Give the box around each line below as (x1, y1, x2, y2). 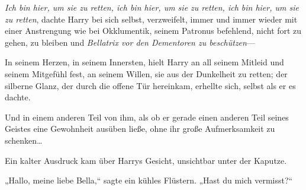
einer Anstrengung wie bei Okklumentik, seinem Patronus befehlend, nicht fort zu (5, 24, 302, 37)
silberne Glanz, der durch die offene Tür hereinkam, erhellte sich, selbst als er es (5, 79, 296, 91)
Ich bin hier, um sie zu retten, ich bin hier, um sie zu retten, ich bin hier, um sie (5, 1, 299, 13)
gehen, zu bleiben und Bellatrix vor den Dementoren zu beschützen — (5, 36, 255, 48)
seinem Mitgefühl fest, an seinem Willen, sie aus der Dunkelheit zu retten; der (5, 67, 288, 80)
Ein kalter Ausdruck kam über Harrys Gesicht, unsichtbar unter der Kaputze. (5, 154, 287, 166)
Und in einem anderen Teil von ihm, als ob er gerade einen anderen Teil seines (5, 110, 289, 123)
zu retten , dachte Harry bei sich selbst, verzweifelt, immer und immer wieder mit (5, 12, 298, 25)
